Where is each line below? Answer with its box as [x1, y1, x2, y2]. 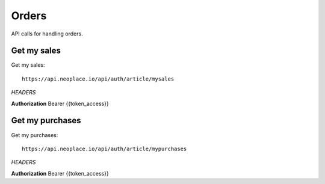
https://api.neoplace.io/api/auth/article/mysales [22, 75, 175, 82]
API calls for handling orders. [11, 30, 84, 37]
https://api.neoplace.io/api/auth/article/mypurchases [22, 145, 187, 152]
